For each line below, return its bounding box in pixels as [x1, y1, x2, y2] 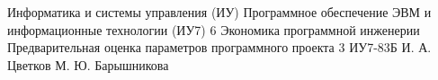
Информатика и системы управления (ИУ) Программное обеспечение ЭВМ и [7, 3, 432, 21]
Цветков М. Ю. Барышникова [7, 55, 169, 74]
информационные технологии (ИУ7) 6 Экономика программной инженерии [7, 20, 420, 39]
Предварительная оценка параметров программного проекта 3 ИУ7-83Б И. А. [7, 38, 432, 57]
